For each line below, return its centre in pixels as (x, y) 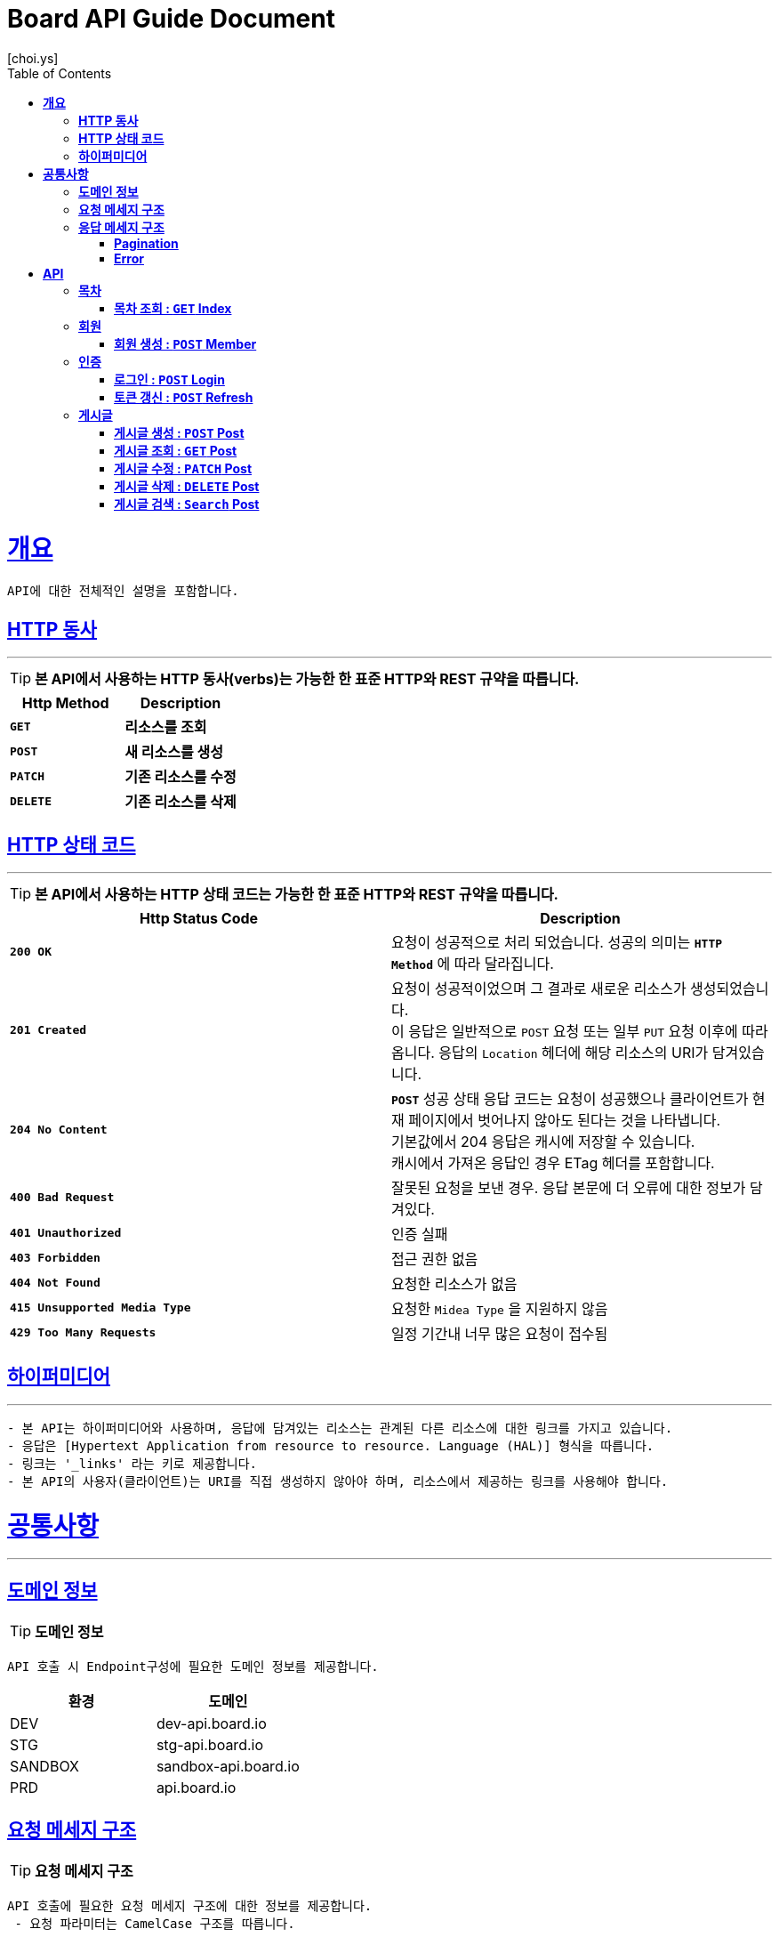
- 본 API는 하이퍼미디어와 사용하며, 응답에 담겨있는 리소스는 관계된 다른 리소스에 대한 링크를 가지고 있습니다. (340, 1428)
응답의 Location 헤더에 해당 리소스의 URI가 (574, 1052)
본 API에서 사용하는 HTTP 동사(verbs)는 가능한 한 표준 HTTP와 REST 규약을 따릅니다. (307, 679)
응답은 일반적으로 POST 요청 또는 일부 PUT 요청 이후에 (573, 1031)
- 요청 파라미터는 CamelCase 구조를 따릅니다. (155, 1923)
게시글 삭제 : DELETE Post (187, 486)
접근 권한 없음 (435, 1259)
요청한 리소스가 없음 (454, 1283)
